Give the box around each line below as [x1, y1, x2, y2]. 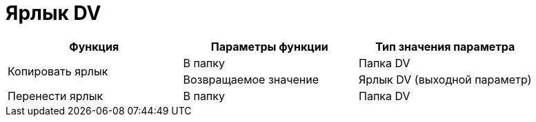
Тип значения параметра [375, 39, 515, 53]
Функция [69, 39, 119, 53]
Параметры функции [210, 39, 328, 53]
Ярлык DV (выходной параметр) [359, 72, 532, 86]
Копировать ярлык [8, 64, 108, 78]
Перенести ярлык [8, 88, 103, 103]
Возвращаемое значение [183, 72, 319, 86]
